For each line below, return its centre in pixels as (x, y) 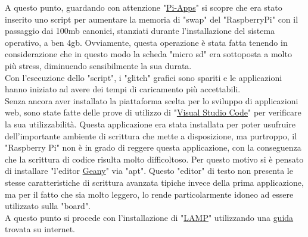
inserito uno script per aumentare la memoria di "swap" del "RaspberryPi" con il (152, 19)
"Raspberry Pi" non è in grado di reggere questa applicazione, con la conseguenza (153, 147)
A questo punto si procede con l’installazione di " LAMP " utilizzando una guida (149, 217)
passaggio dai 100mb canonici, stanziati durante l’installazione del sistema (140, 31)
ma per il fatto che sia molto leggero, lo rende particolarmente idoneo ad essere (149, 194)
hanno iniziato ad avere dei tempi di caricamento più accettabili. (123, 89)
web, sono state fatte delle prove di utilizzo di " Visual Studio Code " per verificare (153, 112)
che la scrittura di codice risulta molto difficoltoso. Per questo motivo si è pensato (154, 159)
